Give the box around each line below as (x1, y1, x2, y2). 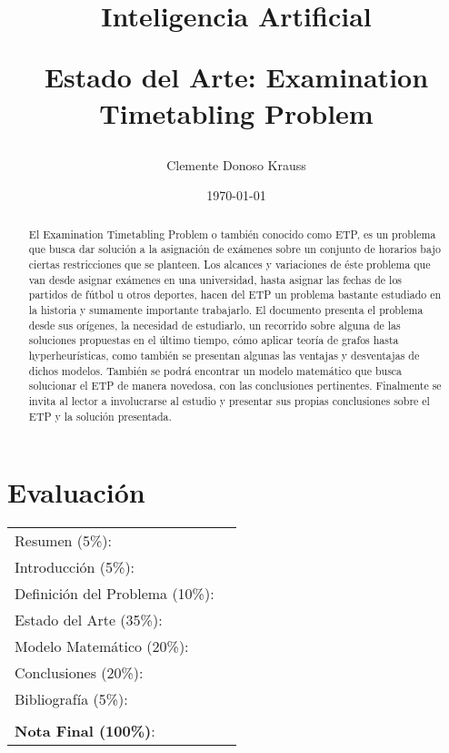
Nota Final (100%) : (15, 720, 155, 742)
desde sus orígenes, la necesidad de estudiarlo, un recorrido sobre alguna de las (28, 317, 401, 332)
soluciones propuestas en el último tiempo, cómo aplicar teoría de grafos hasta (28, 332, 399, 348)
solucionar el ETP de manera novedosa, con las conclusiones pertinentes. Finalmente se (28, 378, 442, 393)
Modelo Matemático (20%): (15, 636, 189, 657)
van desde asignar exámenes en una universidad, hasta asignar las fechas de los (28, 271, 403, 287)
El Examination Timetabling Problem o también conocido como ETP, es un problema (28, 226, 436, 241)
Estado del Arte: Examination (44, 58, 429, 96)
